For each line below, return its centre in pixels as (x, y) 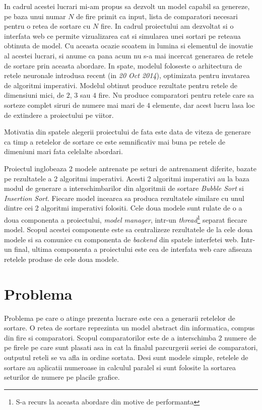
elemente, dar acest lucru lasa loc (204, 105)
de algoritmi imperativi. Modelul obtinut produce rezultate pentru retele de (121, 85)
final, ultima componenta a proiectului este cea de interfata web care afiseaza (133, 249)
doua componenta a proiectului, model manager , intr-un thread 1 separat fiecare (126, 219)
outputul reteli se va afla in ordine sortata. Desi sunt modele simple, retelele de (126, 357)
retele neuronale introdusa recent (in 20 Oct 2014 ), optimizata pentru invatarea (127, 75)
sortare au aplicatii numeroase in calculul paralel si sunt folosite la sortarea (120, 367)
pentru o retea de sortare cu (47, 26)
